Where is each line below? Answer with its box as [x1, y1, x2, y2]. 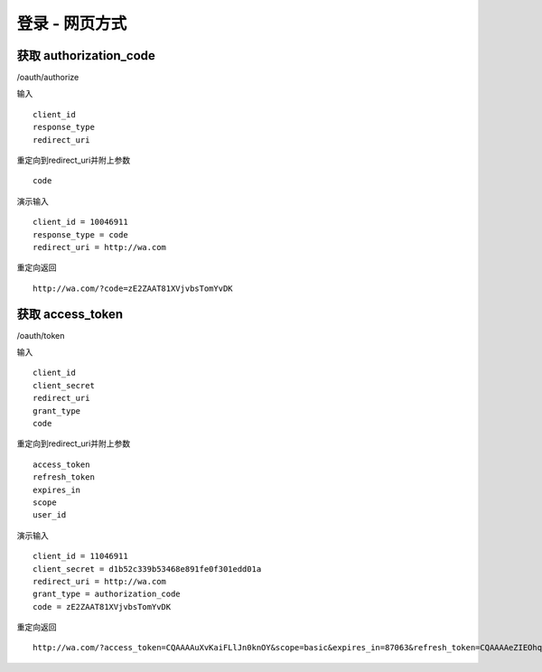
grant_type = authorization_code [33, 589, 181, 600]
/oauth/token [16, 330, 65, 341]
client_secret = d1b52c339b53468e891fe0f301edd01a [33, 564, 262, 574]
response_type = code [33, 229, 128, 239]
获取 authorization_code [16, 48, 155, 63]
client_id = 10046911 [33, 217, 128, 228]
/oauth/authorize [16, 72, 79, 83]
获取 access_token [16, 306, 124, 322]
